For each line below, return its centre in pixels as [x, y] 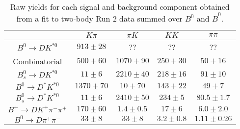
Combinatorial [38, 61]
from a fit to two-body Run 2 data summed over [99, 18]
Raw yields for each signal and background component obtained [120, 7]
